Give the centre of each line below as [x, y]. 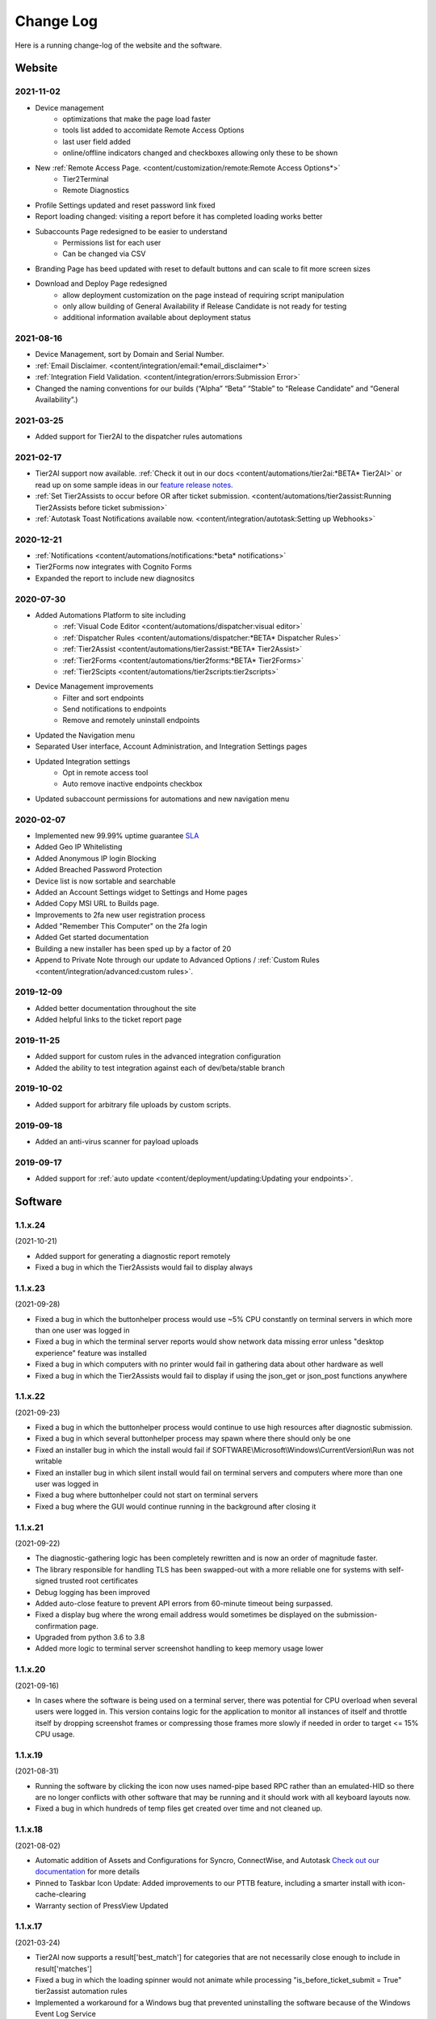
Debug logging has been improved [93, 1592]
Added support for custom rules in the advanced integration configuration [158, 1056]
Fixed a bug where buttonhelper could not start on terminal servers [147, 1495]
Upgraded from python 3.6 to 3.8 [90, 1637]
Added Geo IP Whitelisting [79, 847]
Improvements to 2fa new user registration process [120, 915]
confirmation [57, 1626]
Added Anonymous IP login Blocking [96, 858]
